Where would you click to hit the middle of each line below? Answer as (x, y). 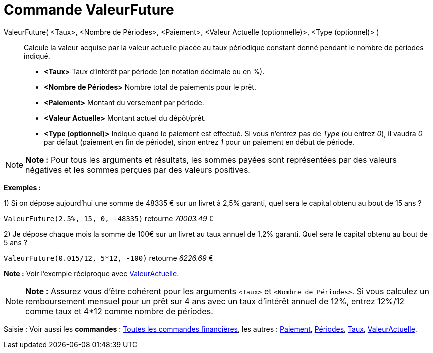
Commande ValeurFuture (89, 10)
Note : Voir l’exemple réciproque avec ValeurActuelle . (92, 273)
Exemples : (23, 187)
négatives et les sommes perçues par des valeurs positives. (138, 169)
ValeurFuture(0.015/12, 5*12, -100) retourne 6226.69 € (109, 258)
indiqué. (37, 56)
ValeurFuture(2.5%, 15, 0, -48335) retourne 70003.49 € (109, 218)
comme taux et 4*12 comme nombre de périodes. (119, 311)
